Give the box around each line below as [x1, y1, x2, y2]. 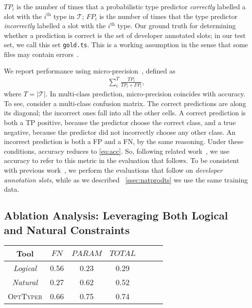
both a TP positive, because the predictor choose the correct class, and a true [4, 117, 236, 127]
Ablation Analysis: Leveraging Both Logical [4, 208, 228, 223]
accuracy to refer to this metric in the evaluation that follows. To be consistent [4, 155, 239, 165]
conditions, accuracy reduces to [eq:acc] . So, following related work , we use [4, 145, 230, 156]
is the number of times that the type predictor [99, 11, 237, 21]
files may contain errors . [4, 49, 79, 59]
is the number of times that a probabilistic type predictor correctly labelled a [17, 1, 246, 11]
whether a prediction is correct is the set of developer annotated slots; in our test [4, 30, 246, 40]
